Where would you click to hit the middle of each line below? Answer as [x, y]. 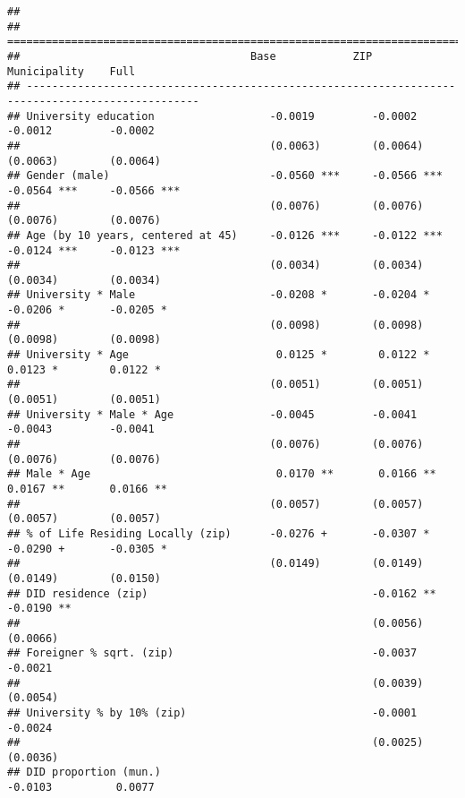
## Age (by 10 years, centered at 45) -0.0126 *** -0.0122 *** [225, 235]
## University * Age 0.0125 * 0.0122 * [219, 355]
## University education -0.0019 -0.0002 [212, 116]
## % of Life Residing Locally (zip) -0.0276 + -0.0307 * [219, 533]
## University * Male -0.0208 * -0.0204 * [219, 295]
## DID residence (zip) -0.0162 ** [222, 593]
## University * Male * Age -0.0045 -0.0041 [212, 414]
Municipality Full [72, 71]
